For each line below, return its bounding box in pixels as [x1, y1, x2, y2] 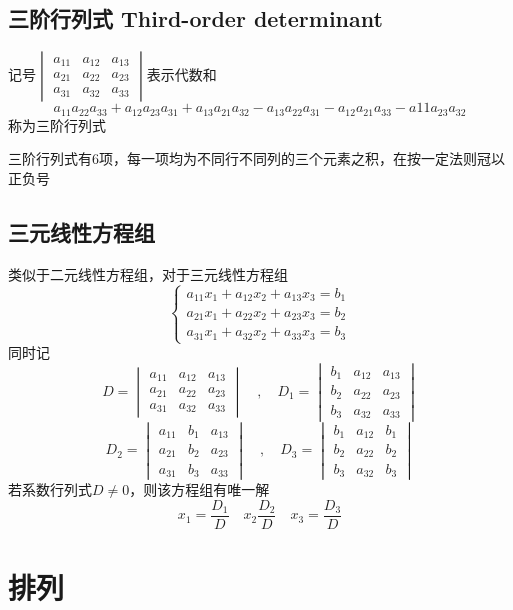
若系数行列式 [8, 479, 92, 500]
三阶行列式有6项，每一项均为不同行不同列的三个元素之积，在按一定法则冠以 [8, 148, 505, 169]
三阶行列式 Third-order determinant [8, 3, 383, 34]
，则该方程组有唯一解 [129, 479, 270, 500]
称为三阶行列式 [8, 114, 106, 135]
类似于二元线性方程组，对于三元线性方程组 [8, 263, 288, 284]
